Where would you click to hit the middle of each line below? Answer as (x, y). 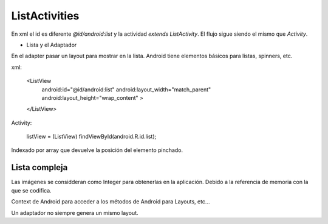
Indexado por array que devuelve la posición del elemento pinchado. (97, 150)
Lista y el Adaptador (52, 45)
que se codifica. (31, 190)
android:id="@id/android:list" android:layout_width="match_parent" (126, 89)
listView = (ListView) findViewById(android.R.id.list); (91, 137)
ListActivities (45, 16)
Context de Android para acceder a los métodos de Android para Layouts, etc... (111, 202)
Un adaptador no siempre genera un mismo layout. (75, 212)
